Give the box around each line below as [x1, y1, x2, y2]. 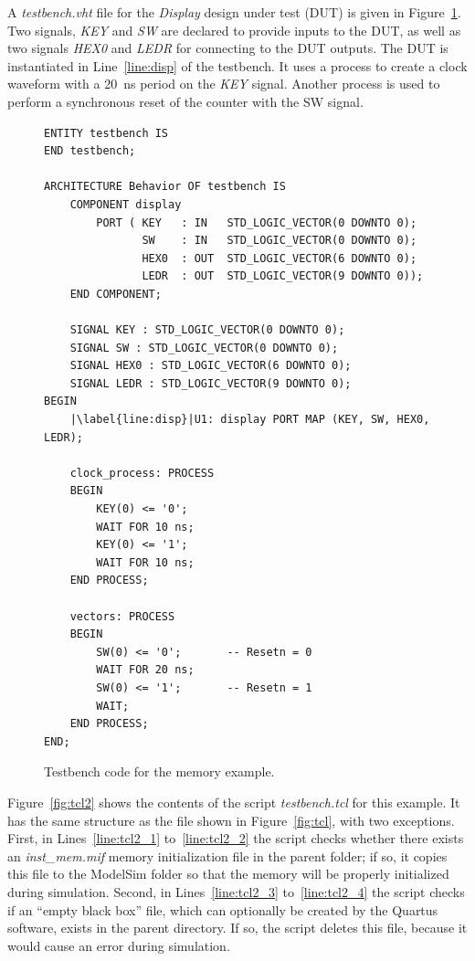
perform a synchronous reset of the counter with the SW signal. [7, 91, 364, 111]
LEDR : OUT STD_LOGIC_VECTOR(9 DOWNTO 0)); [142, 269, 424, 283]
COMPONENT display [69, 197, 182, 211]
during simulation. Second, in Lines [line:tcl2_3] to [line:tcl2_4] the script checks [7, 882, 465, 901]
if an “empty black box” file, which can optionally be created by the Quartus [7, 900, 438, 919]
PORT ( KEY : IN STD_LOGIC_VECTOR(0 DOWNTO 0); [96, 216, 417, 229]
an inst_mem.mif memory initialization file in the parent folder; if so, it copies [7, 846, 448, 865]
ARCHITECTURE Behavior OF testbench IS [44, 180, 286, 194]
